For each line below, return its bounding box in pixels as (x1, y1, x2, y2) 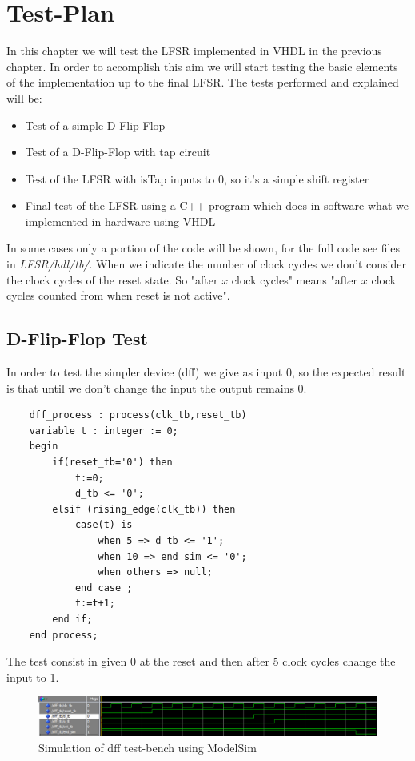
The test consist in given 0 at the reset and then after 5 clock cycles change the (6, 653, 396, 670)
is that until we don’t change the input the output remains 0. (6, 379, 307, 396)
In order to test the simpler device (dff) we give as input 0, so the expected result (6, 364, 406, 380)
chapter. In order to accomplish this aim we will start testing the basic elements (6, 58, 398, 74)
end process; (29, 629, 98, 641)
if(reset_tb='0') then (52, 457, 173, 469)
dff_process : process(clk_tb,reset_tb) (29, 409, 247, 421)
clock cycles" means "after (231, 271, 358, 288)
